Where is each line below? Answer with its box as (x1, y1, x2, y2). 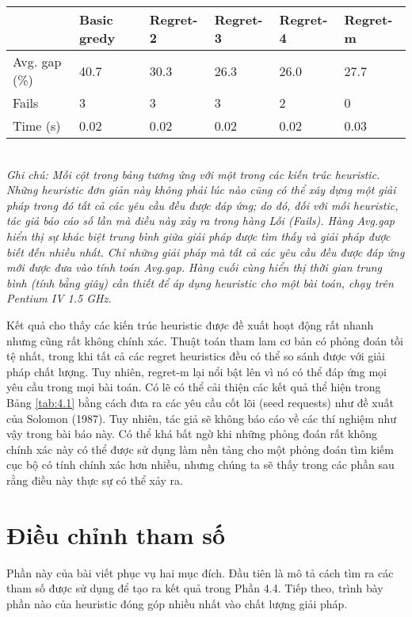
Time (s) (13, 116, 61, 135)
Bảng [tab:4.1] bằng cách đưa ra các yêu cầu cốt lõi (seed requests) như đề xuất (6, 394, 394, 410)
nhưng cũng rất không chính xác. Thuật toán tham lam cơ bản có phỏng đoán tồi (6, 332, 403, 348)
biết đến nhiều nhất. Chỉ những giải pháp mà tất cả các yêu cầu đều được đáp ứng (6, 243, 405, 260)
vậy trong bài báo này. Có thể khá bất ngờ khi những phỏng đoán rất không (6, 425, 377, 442)
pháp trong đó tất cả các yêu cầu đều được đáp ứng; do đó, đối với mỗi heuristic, (6, 196, 399, 213)
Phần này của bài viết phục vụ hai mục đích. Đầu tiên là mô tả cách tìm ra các (6, 564, 394, 581)
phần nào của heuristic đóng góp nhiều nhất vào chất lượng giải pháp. (6, 595, 348, 611)
